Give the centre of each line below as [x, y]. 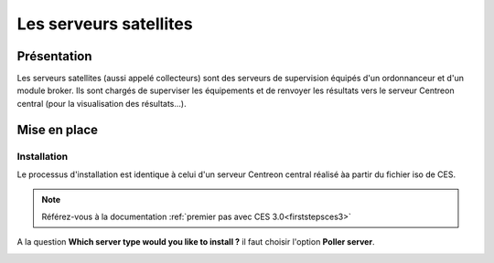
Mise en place [58, 129]
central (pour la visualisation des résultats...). [102, 103]
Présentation [54, 56]
